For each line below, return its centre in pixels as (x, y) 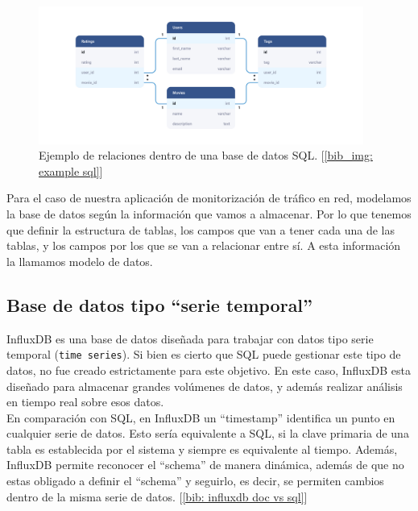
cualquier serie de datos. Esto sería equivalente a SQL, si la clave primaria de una (208, 433)
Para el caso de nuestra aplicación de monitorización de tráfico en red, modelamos (209, 198)
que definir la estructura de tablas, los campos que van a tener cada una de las (201, 229)
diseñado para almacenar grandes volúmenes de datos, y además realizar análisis (205, 386)
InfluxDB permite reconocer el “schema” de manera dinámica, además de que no (205, 465)
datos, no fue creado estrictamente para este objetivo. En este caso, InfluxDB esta (209, 370)
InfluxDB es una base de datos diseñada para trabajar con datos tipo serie (190, 338)
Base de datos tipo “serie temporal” (160, 304)
